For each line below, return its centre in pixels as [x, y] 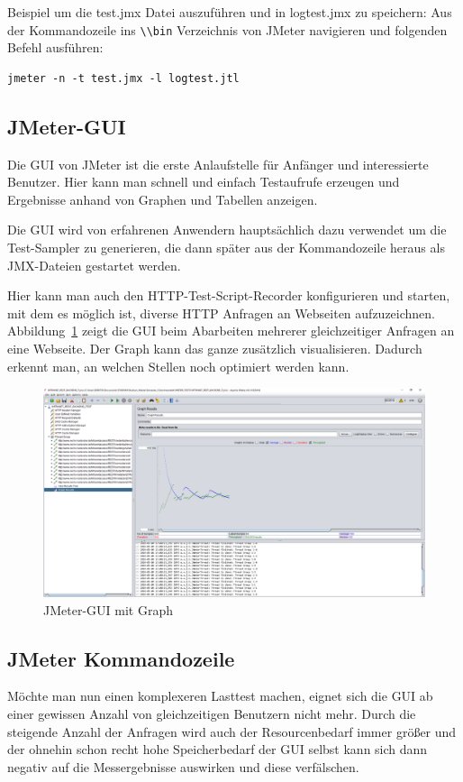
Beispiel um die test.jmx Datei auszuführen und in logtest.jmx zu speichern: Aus [230, 12]
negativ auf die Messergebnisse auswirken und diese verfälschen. [183, 766]
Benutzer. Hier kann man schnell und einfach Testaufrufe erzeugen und [204, 182]
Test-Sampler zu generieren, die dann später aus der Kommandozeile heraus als [226, 248]
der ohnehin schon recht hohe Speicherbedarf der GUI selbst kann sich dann [218, 749]
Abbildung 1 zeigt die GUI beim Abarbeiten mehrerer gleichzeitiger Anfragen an [231, 331]
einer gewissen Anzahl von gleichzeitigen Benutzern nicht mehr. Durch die [212, 714]
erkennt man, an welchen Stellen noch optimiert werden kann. [178, 366]
